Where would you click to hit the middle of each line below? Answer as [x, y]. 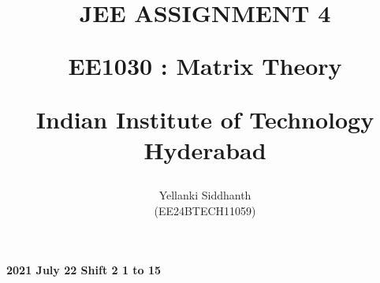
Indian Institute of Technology [205, 119]
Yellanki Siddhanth [205, 194]
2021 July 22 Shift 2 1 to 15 [84, 270]
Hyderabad [205, 149]
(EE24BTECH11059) [205, 210]
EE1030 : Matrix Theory [205, 66]
